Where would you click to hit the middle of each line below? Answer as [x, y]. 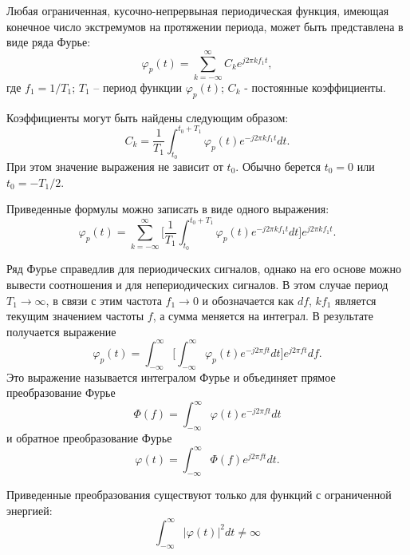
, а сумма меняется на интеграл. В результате [263, 316]
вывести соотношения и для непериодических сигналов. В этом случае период [197, 285]
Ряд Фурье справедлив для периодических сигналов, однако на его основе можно [204, 269]
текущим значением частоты [75, 316]
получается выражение [61, 331]
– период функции [138, 87]
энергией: [30, 510]
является [356, 300]
